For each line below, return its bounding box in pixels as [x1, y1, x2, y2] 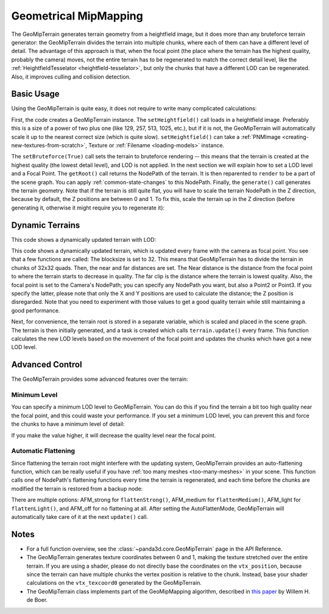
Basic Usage [11, 89, 60, 99]
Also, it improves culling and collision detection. [11, 73, 131, 80]
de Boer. [26, 596, 48, 604]
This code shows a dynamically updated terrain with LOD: [11, 236, 157, 243]
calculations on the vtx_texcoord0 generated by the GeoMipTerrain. [26, 579, 202, 587]
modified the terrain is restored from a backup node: [11, 485, 143, 492]
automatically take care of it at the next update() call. [11, 513, 149, 520]
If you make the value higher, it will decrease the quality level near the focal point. [11, 431, 216, 439]
